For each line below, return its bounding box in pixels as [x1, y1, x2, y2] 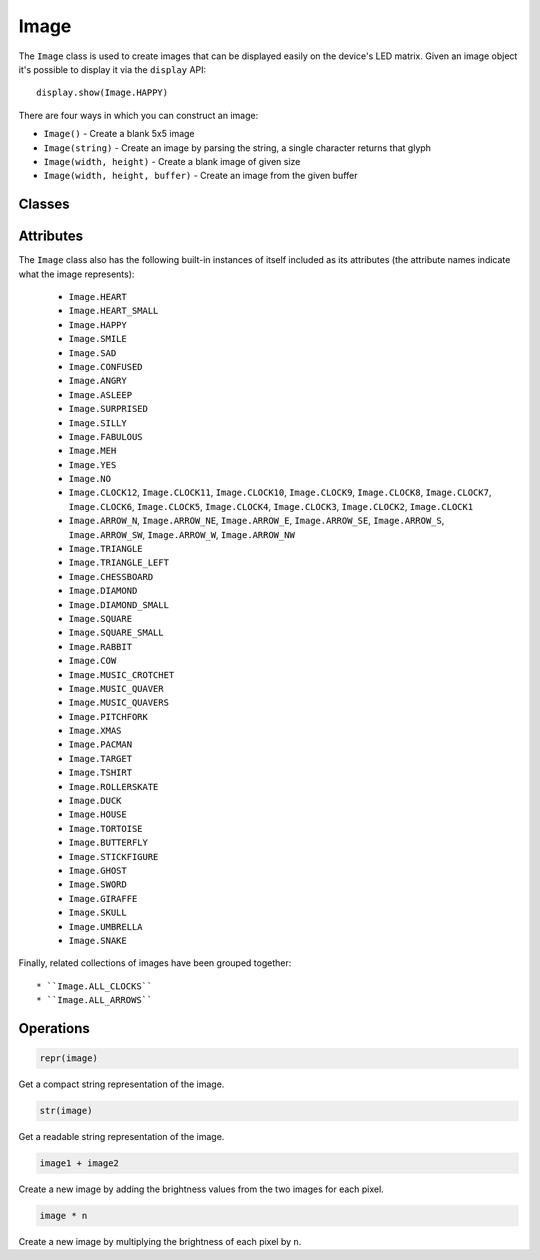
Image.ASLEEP [68, 389, 133, 400]
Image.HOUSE [68, 809, 127, 820]
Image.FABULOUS [68, 431, 144, 442]
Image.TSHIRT [68, 767, 133, 779]
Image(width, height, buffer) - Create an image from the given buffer [43, 170, 358, 182]
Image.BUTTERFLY [68, 837, 149, 849]
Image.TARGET [68, 753, 133, 764]
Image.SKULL [68, 907, 127, 919]
